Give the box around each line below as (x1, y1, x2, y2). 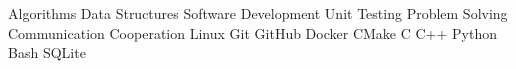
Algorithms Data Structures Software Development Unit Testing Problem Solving (8, 3, 508, 23)
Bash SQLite (8, 42, 86, 63)
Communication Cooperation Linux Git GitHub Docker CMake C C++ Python (8, 22, 497, 43)
